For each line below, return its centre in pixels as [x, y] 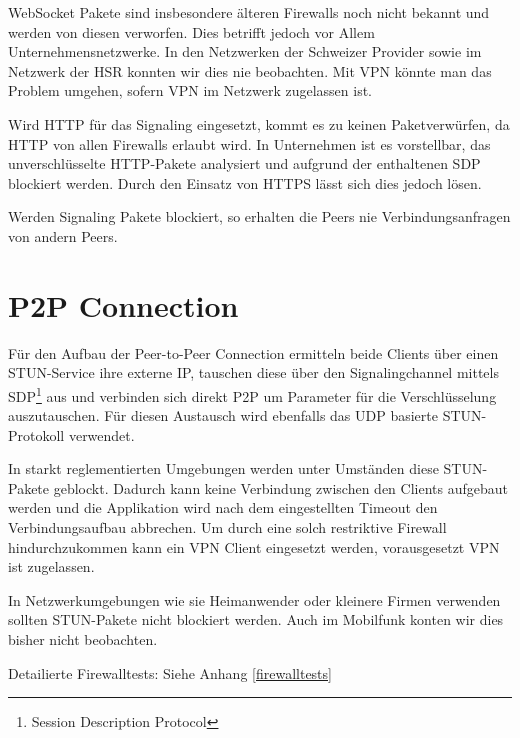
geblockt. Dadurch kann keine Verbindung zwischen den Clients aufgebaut [280, 487]
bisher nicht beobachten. [83, 639]
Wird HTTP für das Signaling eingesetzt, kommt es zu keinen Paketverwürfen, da [259, 123]
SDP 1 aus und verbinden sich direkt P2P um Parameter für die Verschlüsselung [252, 394]
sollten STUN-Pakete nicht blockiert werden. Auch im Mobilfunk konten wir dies [256, 619]
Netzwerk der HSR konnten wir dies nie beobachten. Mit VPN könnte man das [250, 70]
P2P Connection [123, 304]
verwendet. [101, 434]
